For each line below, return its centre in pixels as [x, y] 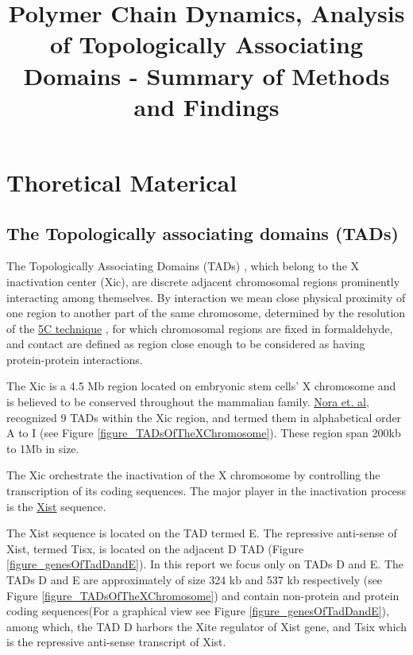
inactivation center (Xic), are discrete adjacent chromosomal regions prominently [203, 281]
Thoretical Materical [122, 182]
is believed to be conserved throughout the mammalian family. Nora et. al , [188, 402]
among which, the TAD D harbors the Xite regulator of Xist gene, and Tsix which [206, 626]
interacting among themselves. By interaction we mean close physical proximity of [206, 297]
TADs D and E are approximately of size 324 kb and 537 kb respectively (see [195, 580]
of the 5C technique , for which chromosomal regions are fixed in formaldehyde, [200, 328]
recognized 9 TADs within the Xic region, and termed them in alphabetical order [204, 417]
